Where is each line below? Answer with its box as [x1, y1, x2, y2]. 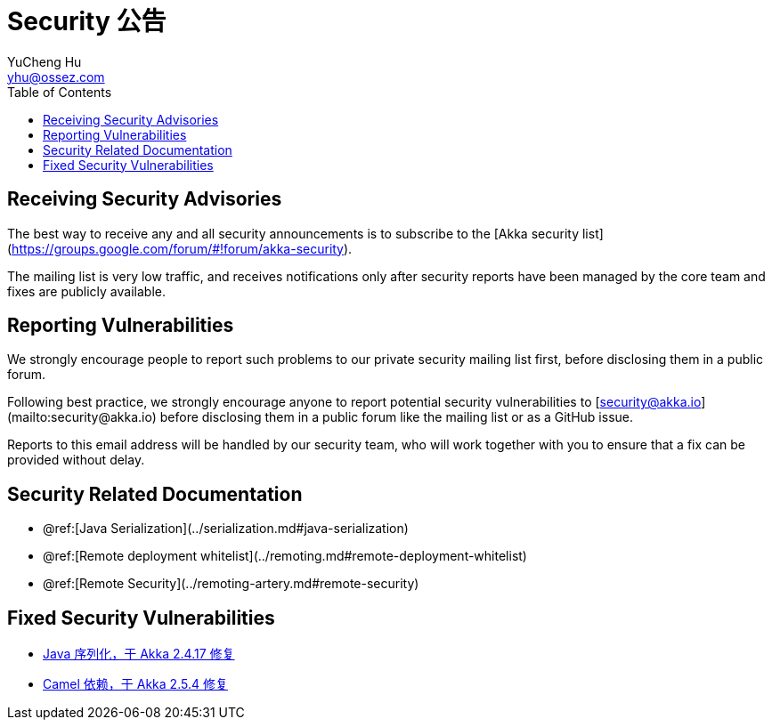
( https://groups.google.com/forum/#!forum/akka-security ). [7, 240, 353, 256]
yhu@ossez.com [7, 69, 105, 85]
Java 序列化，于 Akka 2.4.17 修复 [43, 646, 235, 662]
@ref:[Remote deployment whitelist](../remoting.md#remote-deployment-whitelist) [43, 548, 527, 564]
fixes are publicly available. [7, 283, 166, 299]
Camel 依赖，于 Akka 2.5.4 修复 [43, 676, 228, 692]
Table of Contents [7, 84, 112, 100]
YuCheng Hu [7, 53, 82, 69]
